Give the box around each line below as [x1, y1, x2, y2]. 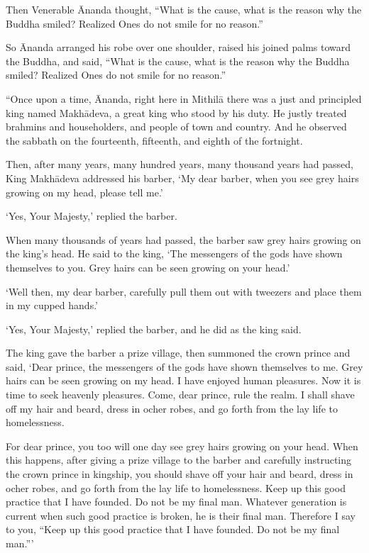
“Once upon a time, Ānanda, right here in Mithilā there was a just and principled [6, 91, 362, 106]
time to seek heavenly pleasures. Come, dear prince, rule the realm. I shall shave [6, 387, 355, 402]
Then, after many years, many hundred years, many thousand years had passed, [6, 157, 353, 172]
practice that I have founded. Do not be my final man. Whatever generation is [6, 494, 347, 509]
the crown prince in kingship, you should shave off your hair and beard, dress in [6, 467, 353, 481]
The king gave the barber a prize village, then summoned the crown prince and [6, 345, 351, 360]
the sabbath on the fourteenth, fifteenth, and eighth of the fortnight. [6, 133, 303, 147]
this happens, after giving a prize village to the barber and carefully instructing [6, 452, 352, 467]
